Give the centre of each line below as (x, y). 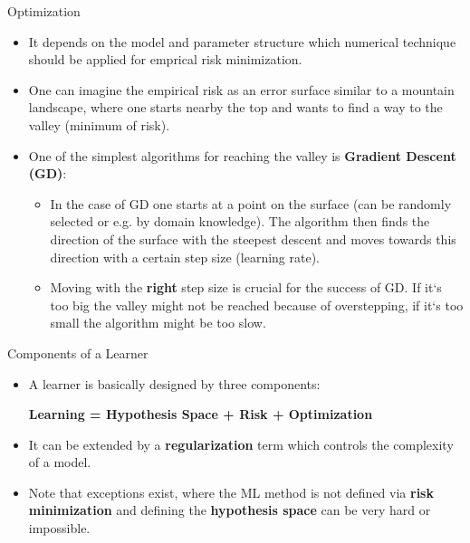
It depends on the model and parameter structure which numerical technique (242, 41)
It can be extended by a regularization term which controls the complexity (241, 444)
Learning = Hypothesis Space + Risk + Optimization (201, 414)
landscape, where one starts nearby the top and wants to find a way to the (235, 107)
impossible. (59, 528)
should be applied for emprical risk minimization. (165, 59)
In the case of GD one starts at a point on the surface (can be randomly (251, 203)
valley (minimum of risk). (99, 124)
